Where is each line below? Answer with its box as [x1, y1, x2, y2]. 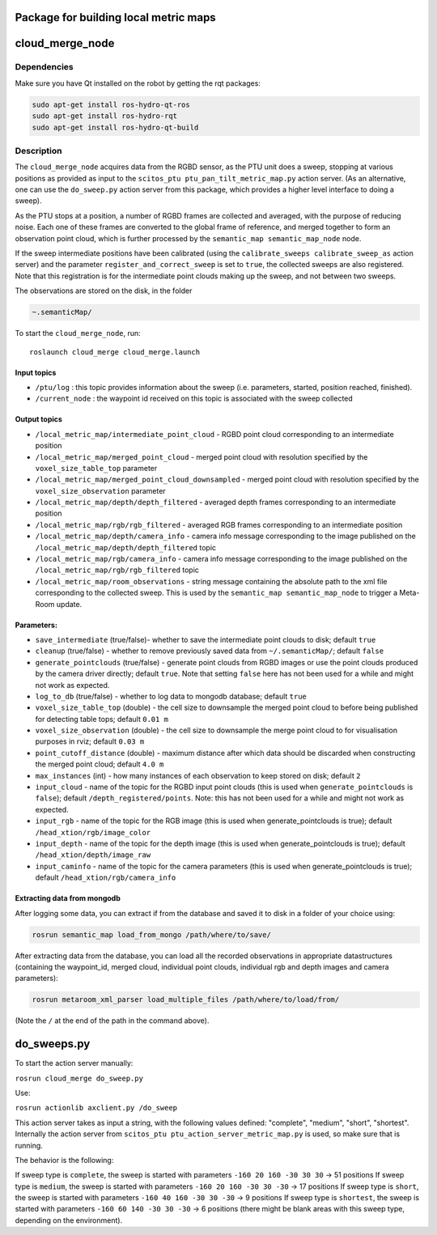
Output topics [15, 414, 62, 424]
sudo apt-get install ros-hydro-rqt [32, 112, 178, 121]
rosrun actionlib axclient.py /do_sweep [15, 1103, 178, 1113]
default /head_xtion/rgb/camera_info [35, 872, 176, 882]
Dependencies [15, 62, 74, 73]
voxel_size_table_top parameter [35, 463, 158, 473]
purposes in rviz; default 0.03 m [35, 736, 145, 746]
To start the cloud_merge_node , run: [15, 329, 141, 338]
